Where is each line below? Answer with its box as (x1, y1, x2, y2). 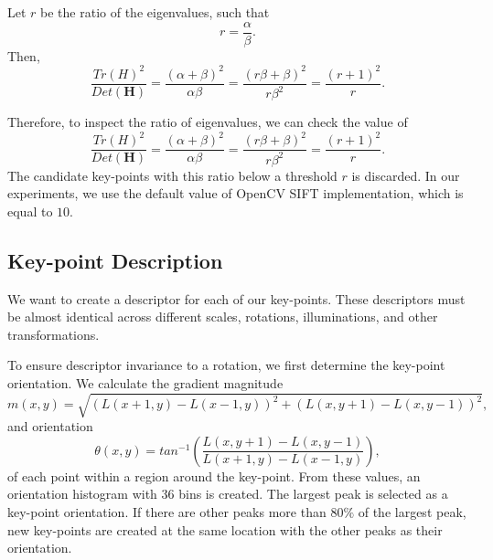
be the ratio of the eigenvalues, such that (40, 3, 270, 21)
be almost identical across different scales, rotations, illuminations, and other (7, 307, 438, 326)
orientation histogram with (7, 484, 157, 503)
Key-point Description (7, 246, 223, 274)
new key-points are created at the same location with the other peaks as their (7, 520, 443, 539)
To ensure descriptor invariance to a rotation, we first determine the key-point (7, 355, 445, 375)
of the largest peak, (358, 502, 466, 521)
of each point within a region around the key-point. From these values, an (7, 466, 421, 485)
